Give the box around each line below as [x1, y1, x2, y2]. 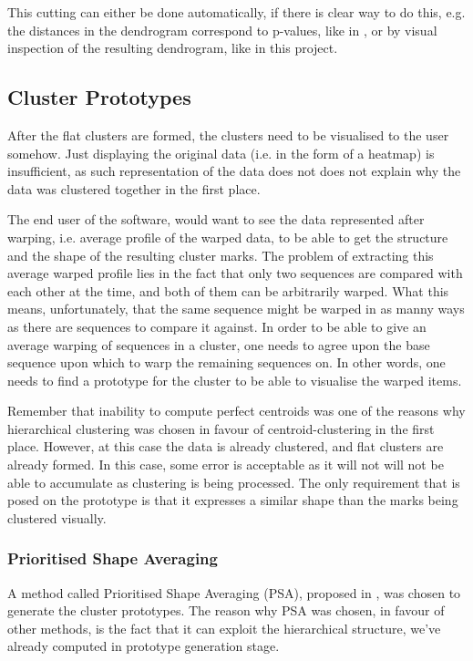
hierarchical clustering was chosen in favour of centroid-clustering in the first [7, 418, 435, 438]
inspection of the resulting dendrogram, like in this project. [7, 38, 338, 57]
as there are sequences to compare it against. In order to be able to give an [7, 316, 427, 336]
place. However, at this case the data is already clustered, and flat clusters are [7, 437, 444, 456]
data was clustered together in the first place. [7, 179, 261, 198]
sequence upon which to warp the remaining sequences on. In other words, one [7, 353, 446, 372]
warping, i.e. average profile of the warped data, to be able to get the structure [7, 227, 448, 246]
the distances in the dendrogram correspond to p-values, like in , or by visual [7, 20, 437, 39]
